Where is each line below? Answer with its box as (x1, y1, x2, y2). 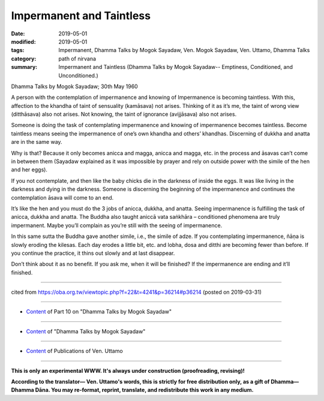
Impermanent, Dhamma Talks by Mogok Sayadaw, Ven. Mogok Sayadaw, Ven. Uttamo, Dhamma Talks (58, 47, 310, 54)
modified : (11, 38, 36, 45)
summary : (11, 64, 38, 71)
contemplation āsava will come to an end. (11, 194, 114, 201)
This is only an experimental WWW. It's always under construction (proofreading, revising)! (11, 367, 245, 374)
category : (11, 55, 37, 62)
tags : (11, 47, 25, 54)
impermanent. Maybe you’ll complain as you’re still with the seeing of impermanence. (11, 222, 223, 229)
